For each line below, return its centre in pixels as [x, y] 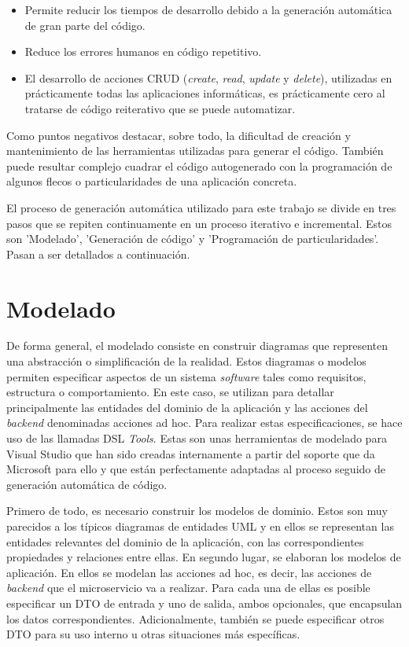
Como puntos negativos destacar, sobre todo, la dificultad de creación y [179, 135]
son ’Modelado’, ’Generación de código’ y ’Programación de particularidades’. [193, 239]
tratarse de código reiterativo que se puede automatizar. [160, 108]
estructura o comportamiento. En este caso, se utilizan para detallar [170, 392]
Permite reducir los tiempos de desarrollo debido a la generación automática [208, 9]
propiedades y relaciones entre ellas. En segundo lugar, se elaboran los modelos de [204, 557]
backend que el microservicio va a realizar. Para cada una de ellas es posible [188, 588]
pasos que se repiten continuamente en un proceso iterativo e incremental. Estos [199, 223]
